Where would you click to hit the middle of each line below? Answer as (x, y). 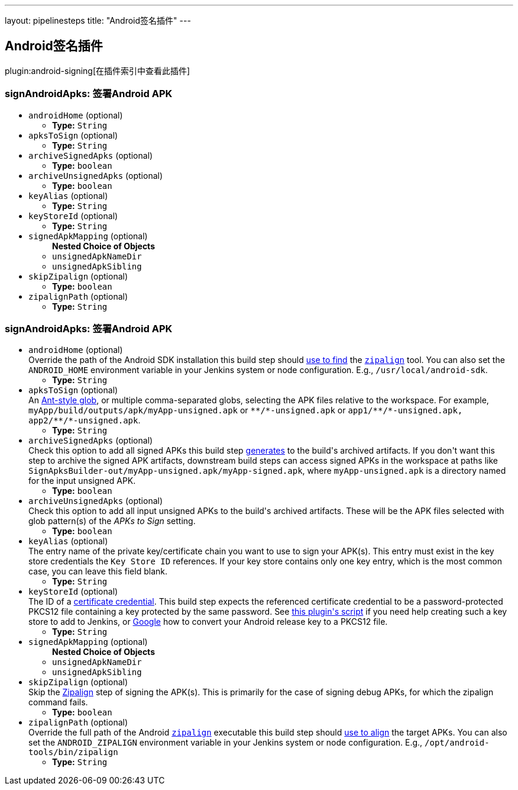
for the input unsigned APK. (82, 481)
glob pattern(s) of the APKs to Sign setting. (112, 521)
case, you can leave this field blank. (98, 571)
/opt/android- (457, 743)
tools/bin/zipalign (73, 752)
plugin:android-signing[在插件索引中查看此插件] (98, 70)
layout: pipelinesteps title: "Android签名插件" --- (98, 20)
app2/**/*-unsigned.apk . (85, 420)
